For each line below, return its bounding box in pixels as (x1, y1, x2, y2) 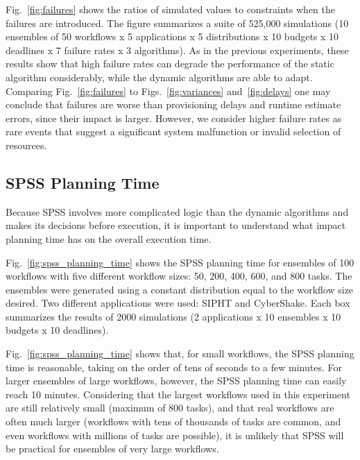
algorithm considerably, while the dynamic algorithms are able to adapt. (6, 69, 313, 84)
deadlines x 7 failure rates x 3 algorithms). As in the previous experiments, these (6, 42, 349, 57)
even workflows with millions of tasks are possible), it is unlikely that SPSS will (6, 427, 344, 442)
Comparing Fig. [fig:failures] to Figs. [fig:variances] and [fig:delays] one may (6, 83, 331, 98)
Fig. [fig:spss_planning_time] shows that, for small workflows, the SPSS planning (6, 346, 354, 361)
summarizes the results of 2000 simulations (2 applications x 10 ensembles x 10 (6, 309, 341, 323)
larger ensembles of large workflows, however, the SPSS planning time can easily (6, 373, 347, 388)
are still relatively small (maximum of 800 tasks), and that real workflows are (6, 400, 334, 415)
